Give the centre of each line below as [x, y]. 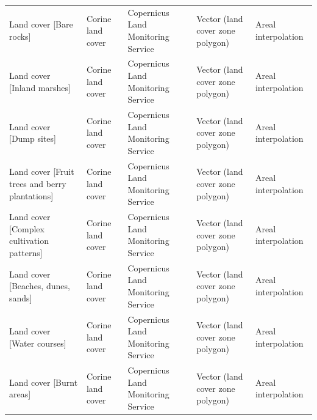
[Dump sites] [33, 138]
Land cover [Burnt [44, 382]
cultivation [29, 241]
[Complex [27, 228]
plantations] [31, 195]
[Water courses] [38, 343]
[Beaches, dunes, [40, 286]
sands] [21, 297]
